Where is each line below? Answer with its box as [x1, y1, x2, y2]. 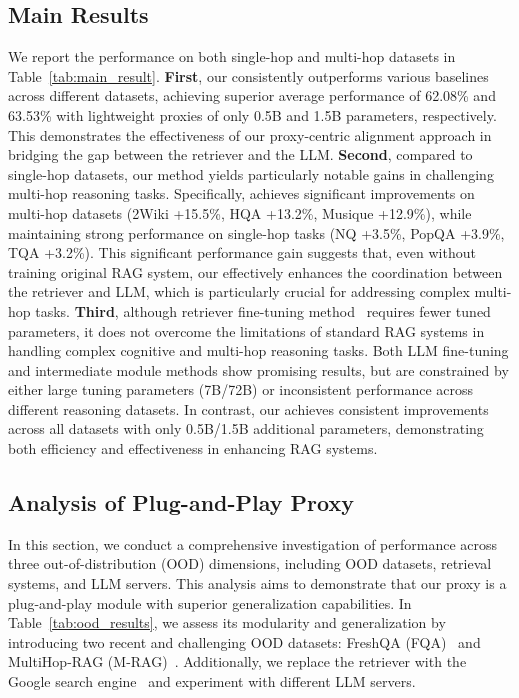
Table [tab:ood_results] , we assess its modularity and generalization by [8, 612, 446, 633]
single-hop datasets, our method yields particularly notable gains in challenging [8, 163, 494, 184]
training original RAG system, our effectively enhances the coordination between [8, 261, 503, 282]
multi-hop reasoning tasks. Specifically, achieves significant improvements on [8, 183, 475, 204]
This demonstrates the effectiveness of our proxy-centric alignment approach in [8, 124, 492, 145]
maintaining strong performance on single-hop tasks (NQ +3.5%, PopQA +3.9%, [8, 222, 505, 243]
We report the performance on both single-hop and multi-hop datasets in [8, 46, 456, 67]
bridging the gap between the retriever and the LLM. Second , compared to [8, 144, 473, 165]
